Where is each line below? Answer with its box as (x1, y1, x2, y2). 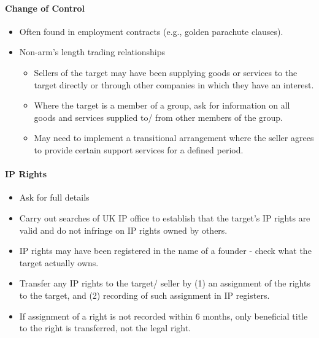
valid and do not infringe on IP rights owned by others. (19, 223, 228, 236)
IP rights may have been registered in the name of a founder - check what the (19, 244, 312, 257)
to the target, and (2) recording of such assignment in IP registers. (19, 288, 270, 301)
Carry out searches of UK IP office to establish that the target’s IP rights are (19, 211, 310, 224)
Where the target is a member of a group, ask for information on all (34, 99, 290, 112)
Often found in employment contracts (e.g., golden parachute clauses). (19, 25, 283, 37)
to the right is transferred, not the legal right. (19, 321, 191, 334)
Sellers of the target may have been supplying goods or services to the (34, 66, 298, 79)
